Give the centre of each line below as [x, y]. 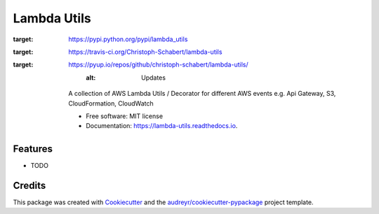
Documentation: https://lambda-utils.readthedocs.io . [162, 126]
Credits [29, 186]
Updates [154, 78]
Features [33, 149]
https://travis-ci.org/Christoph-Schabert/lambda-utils [145, 52]
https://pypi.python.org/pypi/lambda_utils [128, 39]
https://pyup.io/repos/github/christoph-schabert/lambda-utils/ [158, 65]
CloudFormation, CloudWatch [111, 103]
